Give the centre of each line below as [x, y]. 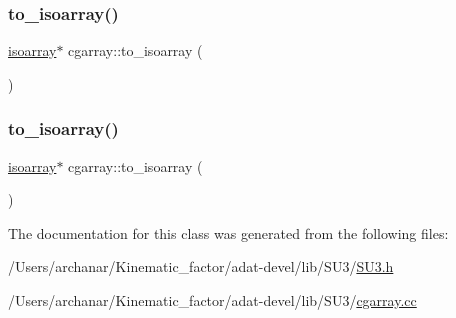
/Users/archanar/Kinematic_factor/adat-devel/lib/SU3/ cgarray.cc [212, 300]
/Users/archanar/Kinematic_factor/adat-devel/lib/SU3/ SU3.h [201, 266]
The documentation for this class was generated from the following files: [228, 232]
